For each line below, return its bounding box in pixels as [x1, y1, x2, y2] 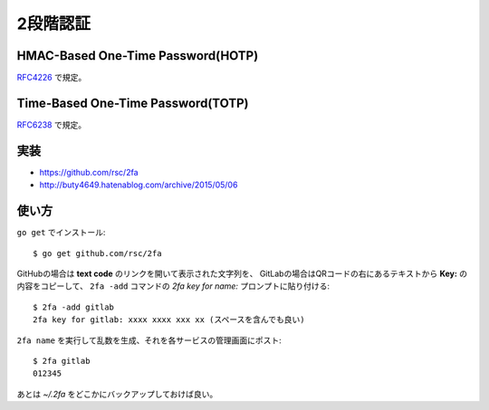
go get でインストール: [16, 227, 106, 238]
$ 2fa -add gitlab [33, 301, 115, 312]
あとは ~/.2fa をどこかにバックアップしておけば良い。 [16, 388, 218, 399]
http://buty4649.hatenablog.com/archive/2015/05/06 [39, 179, 238, 190]
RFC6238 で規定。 [16, 119, 86, 130]
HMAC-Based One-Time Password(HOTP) [16, 48, 259, 63]
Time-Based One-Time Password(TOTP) [16, 95, 249, 110]
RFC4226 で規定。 [16, 72, 87, 83]
